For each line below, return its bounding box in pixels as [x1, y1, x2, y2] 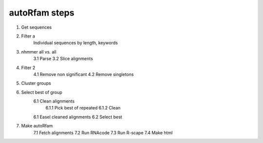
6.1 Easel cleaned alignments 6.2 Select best [33, 114, 122, 120]
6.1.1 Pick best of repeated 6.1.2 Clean [45, 105, 121, 111]
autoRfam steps [9, 7, 75, 18]
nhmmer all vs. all [21, 49, 56, 54]
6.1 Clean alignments [33, 98, 75, 104]
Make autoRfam [21, 123, 53, 129]
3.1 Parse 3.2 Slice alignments [33, 56, 94, 62]
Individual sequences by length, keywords [33, 40, 118, 46]
